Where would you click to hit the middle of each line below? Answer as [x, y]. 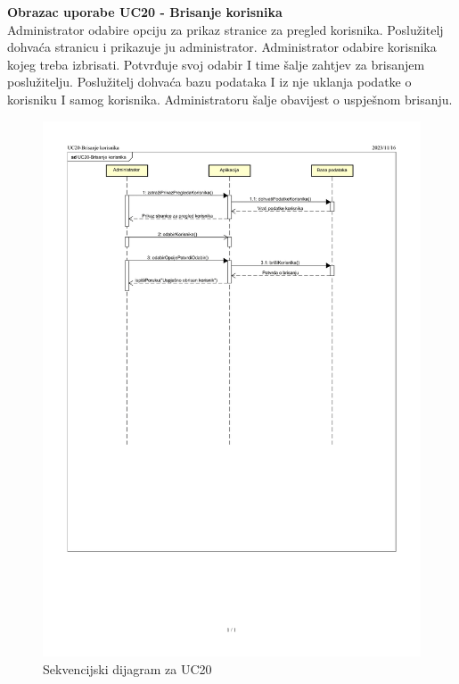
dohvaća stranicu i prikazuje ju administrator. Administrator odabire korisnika [222, 47]
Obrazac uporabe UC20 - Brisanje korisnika [145, 12]
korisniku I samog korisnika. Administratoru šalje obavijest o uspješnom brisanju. [230, 99]
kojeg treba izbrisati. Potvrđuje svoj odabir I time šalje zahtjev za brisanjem [216, 64]
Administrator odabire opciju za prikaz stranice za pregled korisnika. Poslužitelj [225, 29]
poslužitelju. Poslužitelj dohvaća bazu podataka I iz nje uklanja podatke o [209, 82]
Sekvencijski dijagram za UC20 [127, 668]
